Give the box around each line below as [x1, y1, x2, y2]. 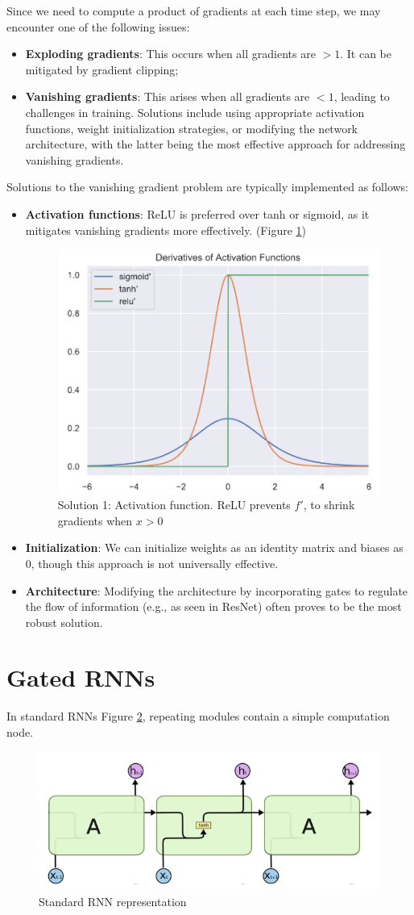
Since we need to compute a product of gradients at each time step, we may [6, 2, 381, 19]
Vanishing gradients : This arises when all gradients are [25, 88, 310, 105]
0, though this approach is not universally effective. [25, 554, 279, 571]
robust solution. [25, 613, 103, 630]
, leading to [333, 88, 390, 105]
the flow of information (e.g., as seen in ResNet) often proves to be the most [25, 598, 402, 615]
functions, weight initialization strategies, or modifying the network [25, 119, 358, 136]
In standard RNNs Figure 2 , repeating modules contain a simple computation [6, 708, 390, 725]
